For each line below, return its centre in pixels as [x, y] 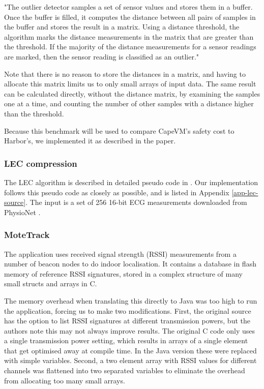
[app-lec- [245, 192]
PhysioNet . [22, 212]
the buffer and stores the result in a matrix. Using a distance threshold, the [122, 27]
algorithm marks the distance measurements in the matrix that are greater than [129, 36]
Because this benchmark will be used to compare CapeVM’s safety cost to [119, 130]
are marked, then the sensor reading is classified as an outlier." [102, 56]
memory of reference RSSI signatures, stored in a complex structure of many [123, 273]
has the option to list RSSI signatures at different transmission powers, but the [127, 321]
